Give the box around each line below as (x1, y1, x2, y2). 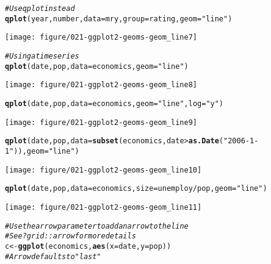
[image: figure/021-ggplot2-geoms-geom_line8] (5, 80, 197, 90)
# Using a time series (5, 51, 79, 60)
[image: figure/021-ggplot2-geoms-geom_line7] (5, 33, 197, 42)
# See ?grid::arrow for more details (5, 232, 136, 241)
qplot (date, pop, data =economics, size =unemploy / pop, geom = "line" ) (5, 184, 267, 193)
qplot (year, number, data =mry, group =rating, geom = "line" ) (5, 14, 233, 23)
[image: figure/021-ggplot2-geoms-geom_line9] (5, 118, 197, 127)
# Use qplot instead (5, 4, 75, 13)
